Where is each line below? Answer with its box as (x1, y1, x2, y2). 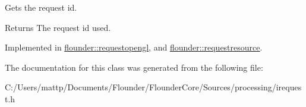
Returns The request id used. (5, 21, 111, 33)
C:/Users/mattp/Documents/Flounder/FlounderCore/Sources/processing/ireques (5, 81, 302, 93)
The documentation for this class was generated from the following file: (5, 61, 263, 73)
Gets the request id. (5, 1, 77, 13)
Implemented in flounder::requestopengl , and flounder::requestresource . (5, 41, 263, 53)
